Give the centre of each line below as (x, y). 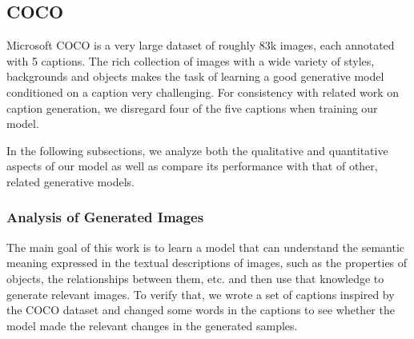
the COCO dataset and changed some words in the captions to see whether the (201, 310)
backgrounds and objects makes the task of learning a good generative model (195, 76)
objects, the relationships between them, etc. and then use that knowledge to (195, 278)
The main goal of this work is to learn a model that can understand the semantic (206, 247)
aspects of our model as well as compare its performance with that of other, (192, 166)
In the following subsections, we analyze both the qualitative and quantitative (197, 150)
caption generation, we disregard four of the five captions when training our (192, 108)
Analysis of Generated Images (105, 217)
